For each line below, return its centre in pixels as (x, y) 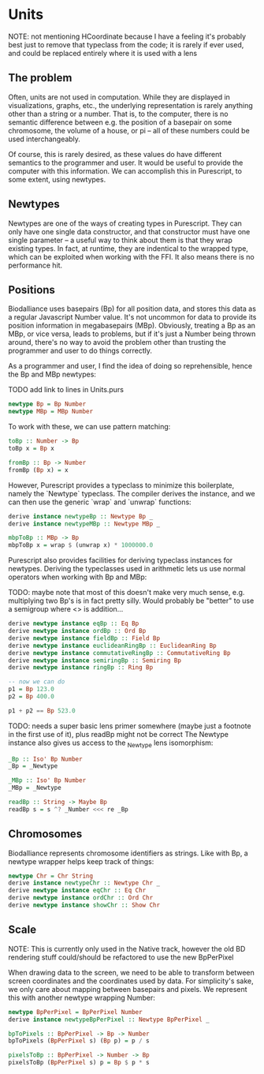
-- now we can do (37, 682)
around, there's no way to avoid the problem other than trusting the (117, 342)
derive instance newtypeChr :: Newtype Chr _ (84, 883)
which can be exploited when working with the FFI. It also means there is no (131, 256)
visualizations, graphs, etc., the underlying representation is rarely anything (131, 105)
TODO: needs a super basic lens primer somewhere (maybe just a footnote (130, 726)
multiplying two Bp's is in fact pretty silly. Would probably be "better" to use (131, 601)
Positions (32, 290)
